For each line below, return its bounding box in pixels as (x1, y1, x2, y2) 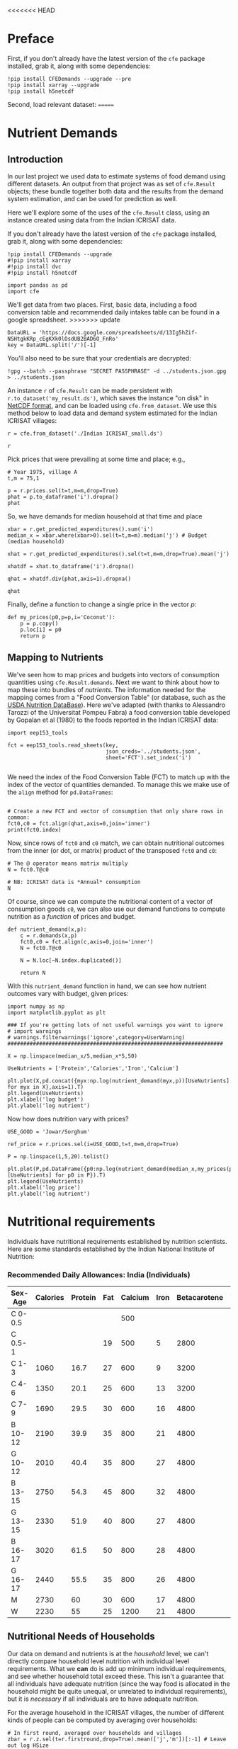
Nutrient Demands (7, 125, 118, 141)
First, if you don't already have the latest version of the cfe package (7, 54, 205, 62)
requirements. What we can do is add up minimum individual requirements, (7, 1664, 227, 1672)
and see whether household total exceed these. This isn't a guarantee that (7, 1672, 225, 1680)
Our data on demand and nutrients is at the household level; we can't (7, 1649, 209, 1658)
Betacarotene (176, 1292, 224, 1302)
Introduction (7, 153, 64, 165)
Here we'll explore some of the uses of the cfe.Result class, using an (7, 208, 210, 217)
